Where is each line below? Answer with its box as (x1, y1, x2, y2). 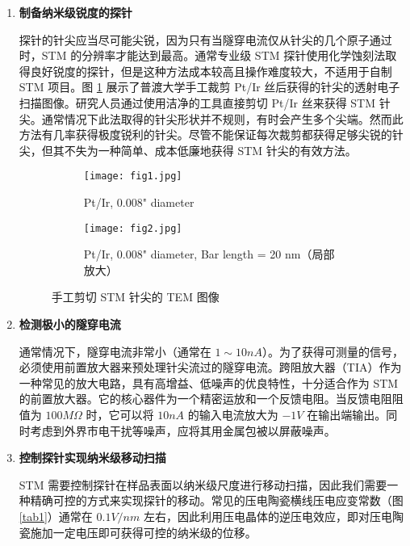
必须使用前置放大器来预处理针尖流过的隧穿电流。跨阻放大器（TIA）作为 (19, 359, 402, 376)
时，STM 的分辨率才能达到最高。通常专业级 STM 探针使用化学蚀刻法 (19, 47, 386, 64)
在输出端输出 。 (307, 406, 387, 422)
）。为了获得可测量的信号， (261, 342, 404, 359)
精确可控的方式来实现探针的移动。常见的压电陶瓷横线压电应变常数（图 (30, 492, 404, 509)
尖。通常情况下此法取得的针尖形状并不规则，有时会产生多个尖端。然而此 (19, 110, 404, 127)
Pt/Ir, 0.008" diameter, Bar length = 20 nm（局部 (83, 246, 335, 262)
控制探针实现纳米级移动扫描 (19, 449, 166, 466)
